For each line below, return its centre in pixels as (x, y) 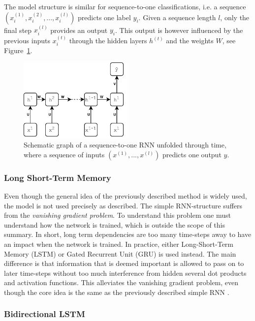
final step (18, 30)
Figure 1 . (18, 50)
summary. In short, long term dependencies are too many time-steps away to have (128, 234)
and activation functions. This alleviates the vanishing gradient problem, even (121, 282)
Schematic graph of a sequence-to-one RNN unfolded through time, (125, 145)
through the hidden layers (108, 41)
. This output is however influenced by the (179, 30)
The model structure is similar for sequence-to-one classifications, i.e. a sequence (125, 6)
